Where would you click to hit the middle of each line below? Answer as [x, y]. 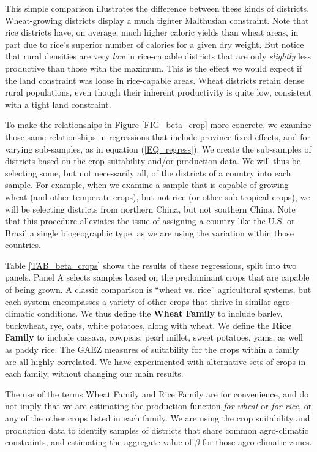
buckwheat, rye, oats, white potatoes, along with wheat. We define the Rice [148, 325]
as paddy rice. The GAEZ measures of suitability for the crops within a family [152, 349]
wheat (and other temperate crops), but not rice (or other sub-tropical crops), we [158, 196]
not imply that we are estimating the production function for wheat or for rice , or [158, 406]
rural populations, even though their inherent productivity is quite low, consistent [158, 92]
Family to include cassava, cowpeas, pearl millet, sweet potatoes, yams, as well [154, 337]
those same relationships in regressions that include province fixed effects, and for [158, 136]
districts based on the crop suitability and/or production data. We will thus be [153, 161]
